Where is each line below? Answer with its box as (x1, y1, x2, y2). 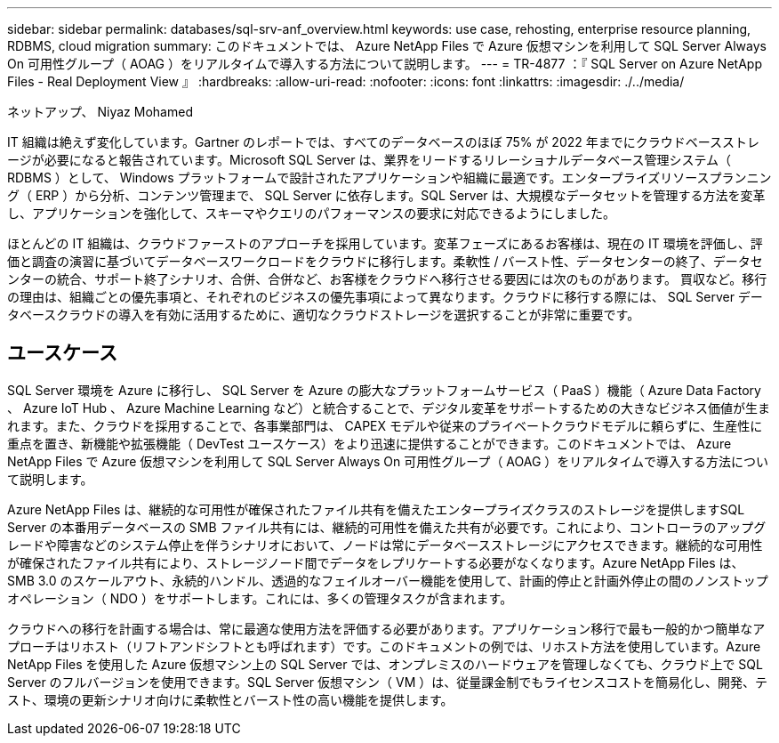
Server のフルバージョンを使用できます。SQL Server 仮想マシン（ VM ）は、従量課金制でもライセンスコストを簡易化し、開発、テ (7, 674, 767, 690)
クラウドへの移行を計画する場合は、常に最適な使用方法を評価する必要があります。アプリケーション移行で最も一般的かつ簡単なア (7, 620, 766, 636)
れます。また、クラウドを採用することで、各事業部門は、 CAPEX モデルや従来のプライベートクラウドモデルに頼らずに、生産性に (7, 417, 763, 433)
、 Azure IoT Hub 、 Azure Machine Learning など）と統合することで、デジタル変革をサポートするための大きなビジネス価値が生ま (7, 400, 771, 416)
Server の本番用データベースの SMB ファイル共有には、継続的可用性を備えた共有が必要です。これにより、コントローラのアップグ (7, 519, 767, 535)
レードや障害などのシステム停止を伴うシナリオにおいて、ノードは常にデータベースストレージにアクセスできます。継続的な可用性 (7, 537, 763, 553)
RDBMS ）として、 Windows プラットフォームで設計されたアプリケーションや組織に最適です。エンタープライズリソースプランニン (7, 170, 772, 185)
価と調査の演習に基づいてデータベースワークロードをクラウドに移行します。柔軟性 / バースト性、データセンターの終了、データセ (7, 254, 763, 269)
